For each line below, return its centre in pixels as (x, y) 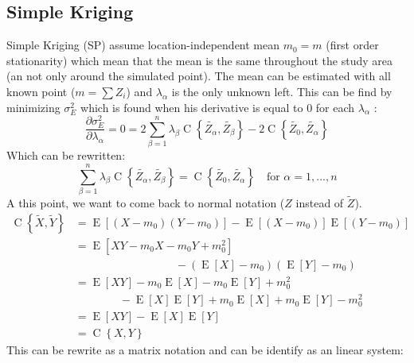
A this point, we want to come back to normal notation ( (146, 203)
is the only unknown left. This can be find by (282, 91)
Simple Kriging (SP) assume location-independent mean (143, 45)
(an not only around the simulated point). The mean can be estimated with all (199, 76)
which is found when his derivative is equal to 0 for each (218, 107)
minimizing (33, 107)
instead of (320, 203)
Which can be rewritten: (66, 155)
